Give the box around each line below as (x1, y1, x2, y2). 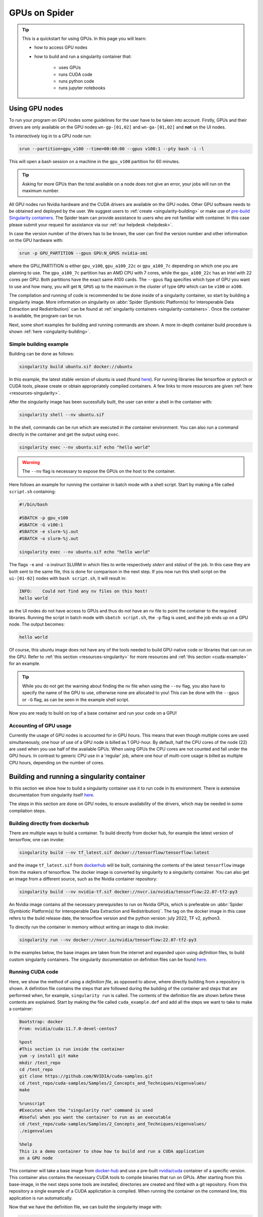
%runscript (19, 1101, 45, 1106)
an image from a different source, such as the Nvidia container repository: (9, 876, 158, 882)
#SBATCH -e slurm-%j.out (19, 529, 79, 535)
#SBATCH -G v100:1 (19, 522, 63, 528)
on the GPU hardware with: (9, 238, 63, 243)
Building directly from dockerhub (9, 820, 89, 827)
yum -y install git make (19, 1053, 79, 1059)
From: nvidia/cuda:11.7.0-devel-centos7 (19, 1026, 117, 1032)
